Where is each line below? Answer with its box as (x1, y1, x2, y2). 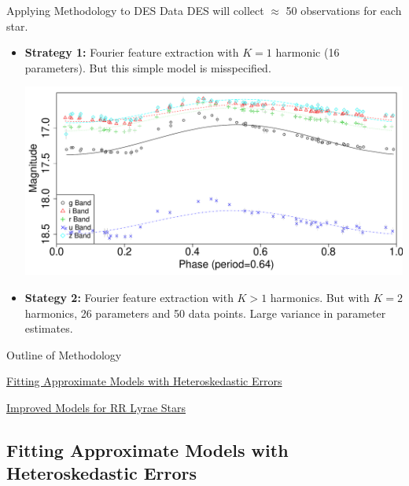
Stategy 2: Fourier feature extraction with (24, 289, 234, 306)
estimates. (24, 320, 73, 337)
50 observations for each (286, 2, 402, 18)
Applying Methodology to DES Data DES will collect (6, 2, 264, 18)
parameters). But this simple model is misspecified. (24, 59, 271, 75)
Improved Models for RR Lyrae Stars (6, 399, 186, 416)
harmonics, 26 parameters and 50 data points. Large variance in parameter (24, 304, 386, 321)
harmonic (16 (275, 44, 340, 61)
